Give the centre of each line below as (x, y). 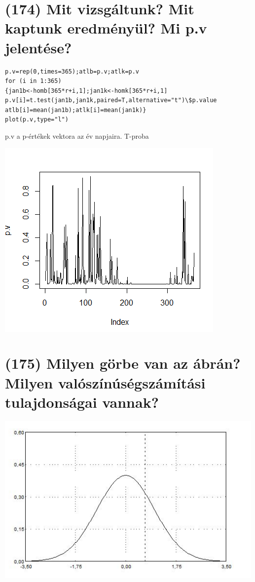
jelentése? (38, 47)
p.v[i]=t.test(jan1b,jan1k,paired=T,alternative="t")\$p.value (111, 100)
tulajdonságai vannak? (82, 402)
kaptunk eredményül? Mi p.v (106, 28)
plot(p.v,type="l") (37, 120)
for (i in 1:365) (33, 81)
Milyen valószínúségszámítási (105, 382)
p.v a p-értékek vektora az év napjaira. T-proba (77, 136)
